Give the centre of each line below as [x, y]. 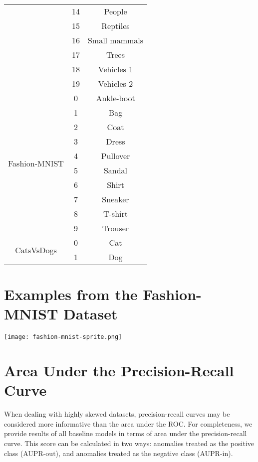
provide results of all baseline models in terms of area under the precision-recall [126, 433]
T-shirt [116, 214]
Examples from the [71, 294]
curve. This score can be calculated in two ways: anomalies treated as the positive [129, 443]
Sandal [116, 170]
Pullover [116, 156]
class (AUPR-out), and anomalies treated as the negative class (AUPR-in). [119, 453]
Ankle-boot [116, 98]
